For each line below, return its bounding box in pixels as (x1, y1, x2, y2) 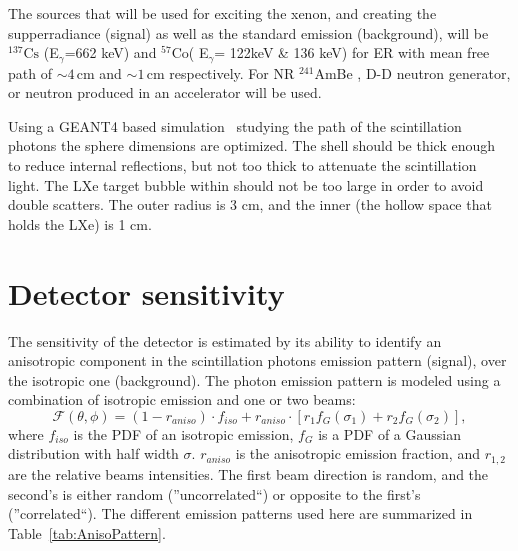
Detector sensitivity (8, 272, 285, 313)
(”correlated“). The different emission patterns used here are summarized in (8, 503, 473, 524)
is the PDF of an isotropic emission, (73, 423, 294, 444)
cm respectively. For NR (146, 62, 295, 83)
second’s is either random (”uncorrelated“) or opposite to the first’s (8, 483, 421, 504)
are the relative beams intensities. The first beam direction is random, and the (8, 463, 489, 484)
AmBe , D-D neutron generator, (314, 62, 511, 83)
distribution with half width (8, 443, 179, 464)
